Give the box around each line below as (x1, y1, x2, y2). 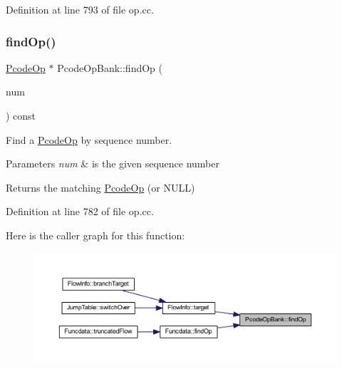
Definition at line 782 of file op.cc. (6, 204, 154, 219)
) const (6, 108, 36, 123)
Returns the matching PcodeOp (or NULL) (6, 180, 195, 194)
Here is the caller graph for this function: (6, 227, 185, 242)
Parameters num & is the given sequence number (6, 156, 219, 171)
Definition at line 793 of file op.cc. (6, 2, 154, 16)
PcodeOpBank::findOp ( (57, 60, 162, 75)
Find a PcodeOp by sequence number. (6, 132, 172, 147)
